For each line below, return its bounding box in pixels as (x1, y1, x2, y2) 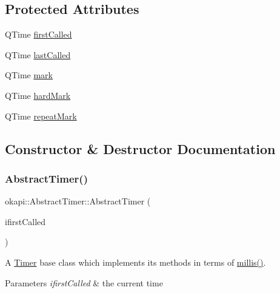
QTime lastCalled (5, 48, 71, 61)
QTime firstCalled (5, 28, 72, 41)
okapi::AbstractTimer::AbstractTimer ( (5, 195, 151, 207)
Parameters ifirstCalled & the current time (5, 276, 163, 289)
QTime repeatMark (5, 109, 77, 122)
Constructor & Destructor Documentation (5, 139, 276, 158)
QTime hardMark (5, 89, 71, 101)
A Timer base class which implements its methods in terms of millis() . (5, 255, 266, 268)
